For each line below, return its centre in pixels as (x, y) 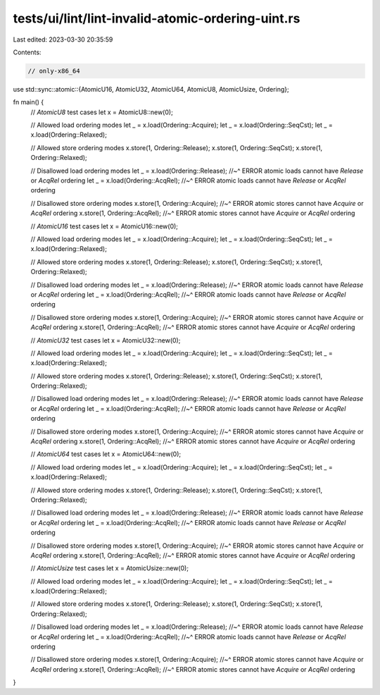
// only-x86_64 (54, 71)
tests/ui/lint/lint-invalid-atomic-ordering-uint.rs (157, 18)
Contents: (27, 52)
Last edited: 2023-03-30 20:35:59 (63, 39)
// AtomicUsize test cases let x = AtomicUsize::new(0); (110, 568)
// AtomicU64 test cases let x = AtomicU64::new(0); (106, 454)
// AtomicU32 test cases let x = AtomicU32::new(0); (106, 340)
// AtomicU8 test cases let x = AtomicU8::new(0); (102, 112)
